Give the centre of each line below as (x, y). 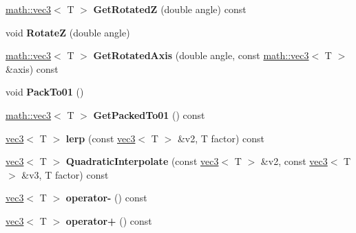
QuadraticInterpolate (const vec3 (142, 161)
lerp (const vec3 (101, 138)
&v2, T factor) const (221, 138)
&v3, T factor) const (65, 174)
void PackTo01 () (45, 92)
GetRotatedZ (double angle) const (170, 9)
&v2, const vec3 (294, 161)
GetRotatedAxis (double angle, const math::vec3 (201, 55)
